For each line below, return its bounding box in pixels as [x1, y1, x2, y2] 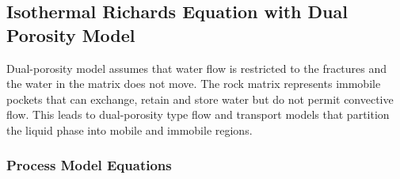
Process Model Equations [6, 155, 172, 175]
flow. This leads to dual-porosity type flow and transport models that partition [6, 106, 390, 123]
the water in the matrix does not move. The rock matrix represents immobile [6, 75, 381, 92]
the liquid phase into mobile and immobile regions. [6, 121, 253, 138]
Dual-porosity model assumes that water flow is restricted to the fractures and [6, 59, 387, 76]
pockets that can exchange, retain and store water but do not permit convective [6, 90, 394, 107]
